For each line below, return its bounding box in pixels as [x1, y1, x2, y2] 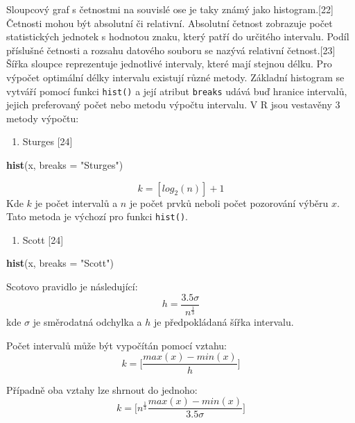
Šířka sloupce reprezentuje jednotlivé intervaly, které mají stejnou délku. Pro [6, 56, 332, 71]
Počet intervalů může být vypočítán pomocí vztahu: [6, 338, 227, 352]
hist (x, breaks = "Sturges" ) [6, 158, 123, 172]
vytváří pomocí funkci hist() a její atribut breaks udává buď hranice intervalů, [6, 83, 347, 98]
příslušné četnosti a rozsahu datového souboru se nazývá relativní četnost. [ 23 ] [6, 42, 336, 57]
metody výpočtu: [6, 110, 79, 125]
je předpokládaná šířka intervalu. [153, 315, 294, 329]
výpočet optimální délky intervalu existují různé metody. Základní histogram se [6, 69, 345, 84]
